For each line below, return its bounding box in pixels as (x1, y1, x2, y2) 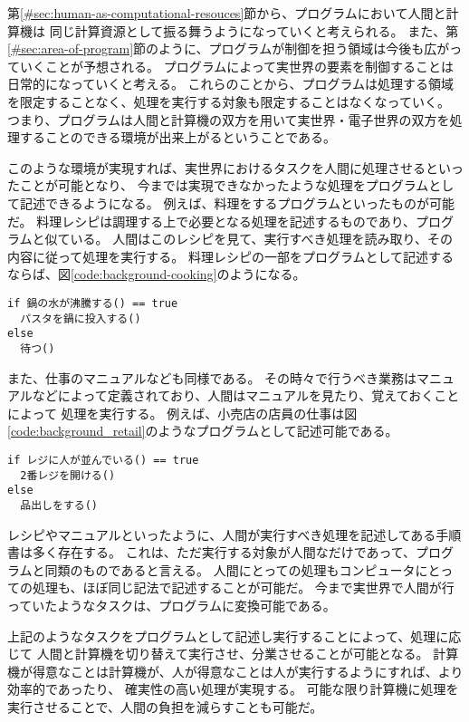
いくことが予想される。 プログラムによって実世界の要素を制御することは (19, 56, 455, 75)
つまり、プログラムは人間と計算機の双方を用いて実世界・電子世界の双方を (7, 110, 450, 129)
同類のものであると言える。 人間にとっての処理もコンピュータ (44, 560, 416, 579)
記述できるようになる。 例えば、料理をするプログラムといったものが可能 (19, 193, 455, 212)
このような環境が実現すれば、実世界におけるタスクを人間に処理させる (7, 158, 426, 177)
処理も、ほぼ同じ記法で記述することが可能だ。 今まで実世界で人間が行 (32, 578, 455, 597)
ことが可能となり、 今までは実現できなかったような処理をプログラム (19, 176, 429, 195)
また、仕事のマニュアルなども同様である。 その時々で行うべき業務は (7, 368, 417, 387)
